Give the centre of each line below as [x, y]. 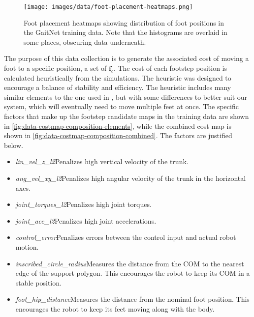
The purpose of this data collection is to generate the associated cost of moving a [127, 58]
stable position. [38, 282]
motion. [27, 246]
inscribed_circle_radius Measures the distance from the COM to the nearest [130, 263]
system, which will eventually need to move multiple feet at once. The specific [121, 106]
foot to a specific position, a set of [55, 68]
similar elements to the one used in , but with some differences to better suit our [126, 97]
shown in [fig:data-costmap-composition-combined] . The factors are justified [118, 135]
